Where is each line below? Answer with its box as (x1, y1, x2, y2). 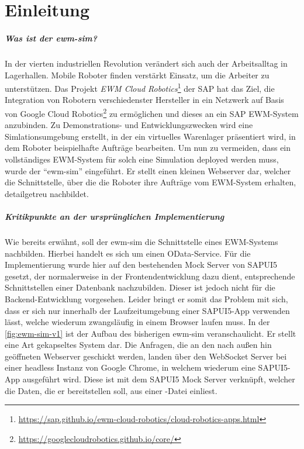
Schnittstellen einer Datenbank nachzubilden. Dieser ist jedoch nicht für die (5, 281, 275, 293)
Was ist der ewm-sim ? (5, 32, 97, 44)
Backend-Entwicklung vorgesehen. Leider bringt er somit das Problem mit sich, (5, 292, 288, 305)
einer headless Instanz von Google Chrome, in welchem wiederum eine (5, 361, 255, 374)
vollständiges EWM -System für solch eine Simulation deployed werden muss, (5, 153, 279, 165)
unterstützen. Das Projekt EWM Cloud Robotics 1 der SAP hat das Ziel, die (5, 81, 275, 94)
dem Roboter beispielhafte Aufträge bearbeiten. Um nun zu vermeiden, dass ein (5, 141, 291, 154)
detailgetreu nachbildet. (5, 187, 89, 199)
